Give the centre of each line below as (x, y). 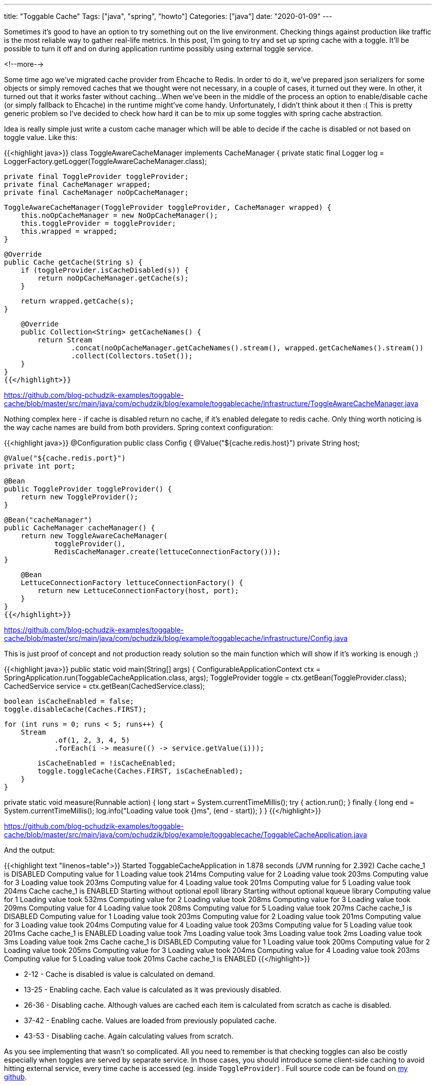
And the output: (30, 850)
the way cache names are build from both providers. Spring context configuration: (139, 427)
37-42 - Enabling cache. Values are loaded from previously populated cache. (150, 1020)
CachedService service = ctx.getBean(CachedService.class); (105, 686)
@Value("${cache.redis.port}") (65, 458)
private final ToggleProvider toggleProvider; (96, 176)
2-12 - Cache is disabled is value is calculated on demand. (119, 974)
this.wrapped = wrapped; (69, 231)
